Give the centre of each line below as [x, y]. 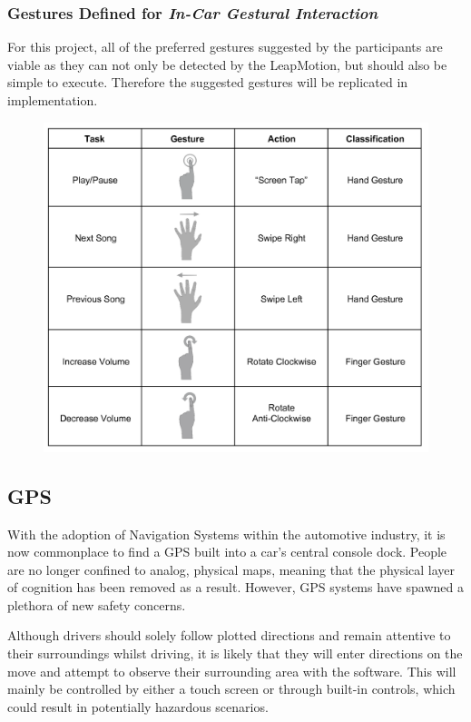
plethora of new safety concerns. [97, 604]
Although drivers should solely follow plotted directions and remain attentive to [229, 635]
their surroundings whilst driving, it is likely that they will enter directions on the [235, 653]
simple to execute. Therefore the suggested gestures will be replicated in [208, 82]
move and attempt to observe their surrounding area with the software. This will [232, 671]
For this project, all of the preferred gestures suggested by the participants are [225, 47]
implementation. [53, 100]
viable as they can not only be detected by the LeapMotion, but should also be [227, 64]
